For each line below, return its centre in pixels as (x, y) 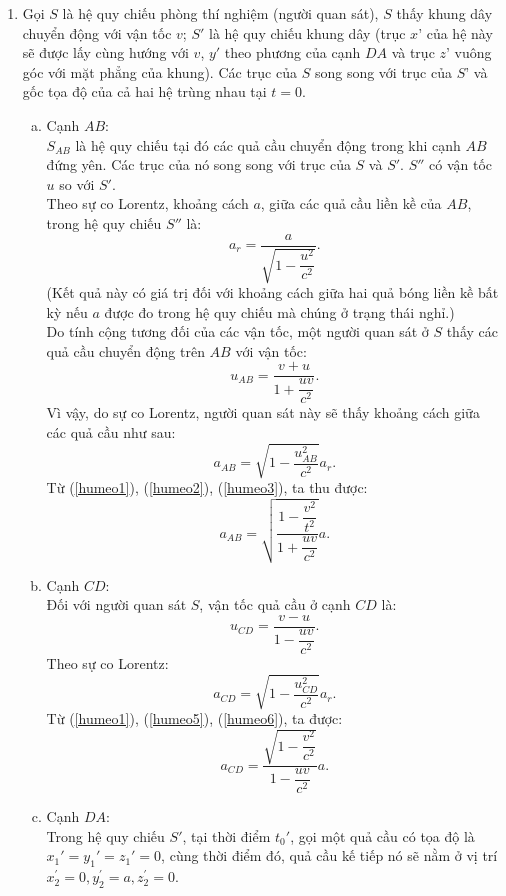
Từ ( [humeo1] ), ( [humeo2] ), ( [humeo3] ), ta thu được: (207, 487)
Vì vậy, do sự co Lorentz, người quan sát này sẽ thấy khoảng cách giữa (263, 412)
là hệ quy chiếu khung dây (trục (307, 32)
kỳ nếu (67, 311)
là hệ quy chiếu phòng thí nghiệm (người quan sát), (220, 13)
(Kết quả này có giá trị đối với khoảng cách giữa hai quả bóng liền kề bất (272, 291)
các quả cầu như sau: (111, 431)
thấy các (472, 331)
